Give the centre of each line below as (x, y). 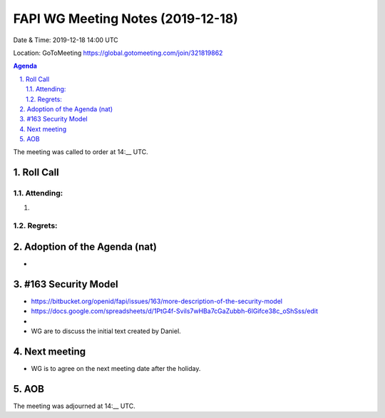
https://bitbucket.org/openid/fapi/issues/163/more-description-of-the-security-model (157, 301)
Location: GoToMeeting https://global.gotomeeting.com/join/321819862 (118, 53)
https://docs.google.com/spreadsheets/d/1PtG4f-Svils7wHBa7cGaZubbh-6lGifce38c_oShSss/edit (175, 311)
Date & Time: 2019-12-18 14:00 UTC (66, 40)
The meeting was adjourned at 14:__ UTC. (74, 406)
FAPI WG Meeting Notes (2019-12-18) (126, 19)
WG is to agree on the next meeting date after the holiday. (116, 369)
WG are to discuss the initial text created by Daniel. (106, 331)
